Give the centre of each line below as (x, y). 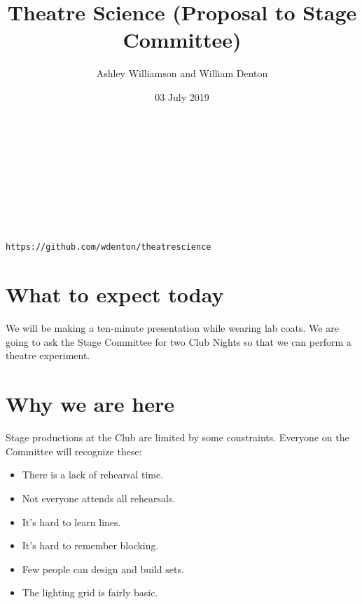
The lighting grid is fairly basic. (90, 592)
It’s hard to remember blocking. (90, 545)
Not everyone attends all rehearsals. (99, 498)
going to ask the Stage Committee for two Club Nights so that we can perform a (179, 341)
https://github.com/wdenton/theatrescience (109, 247)
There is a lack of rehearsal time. (93, 475)
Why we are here (90, 404)
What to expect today (115, 294)
